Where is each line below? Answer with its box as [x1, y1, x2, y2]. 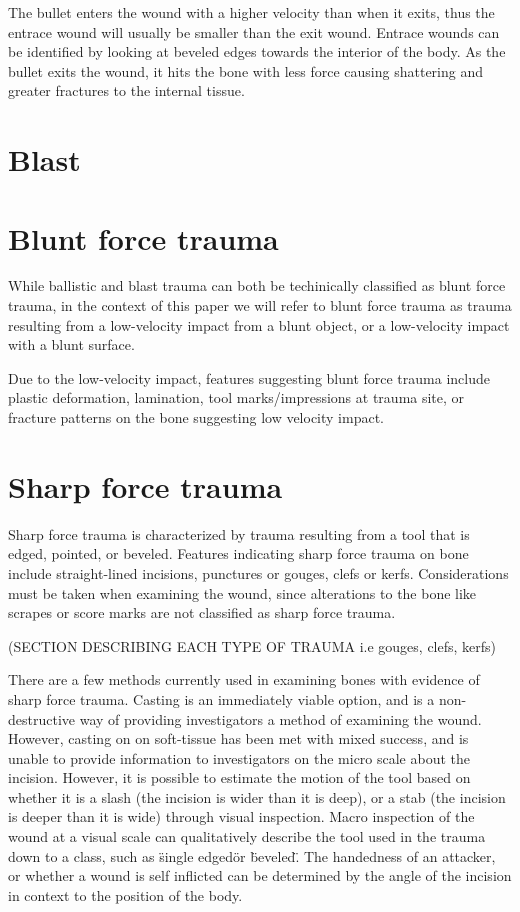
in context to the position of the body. [8, 884, 243, 905]
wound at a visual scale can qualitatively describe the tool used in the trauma [8, 826, 486, 847]
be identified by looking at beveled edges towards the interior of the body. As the [8, 41, 506, 62]
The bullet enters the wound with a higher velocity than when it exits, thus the [8, 2, 495, 22]
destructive [8, 708, 76, 729]
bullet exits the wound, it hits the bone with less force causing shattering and [8, 60, 483, 81]
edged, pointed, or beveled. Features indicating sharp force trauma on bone [8, 543, 469, 564]
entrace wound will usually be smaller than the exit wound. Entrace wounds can [8, 21, 500, 42]
